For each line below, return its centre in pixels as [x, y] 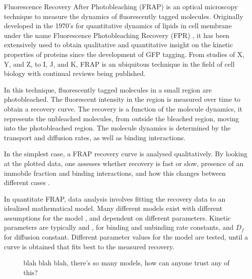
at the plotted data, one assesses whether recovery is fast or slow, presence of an [124, 163]
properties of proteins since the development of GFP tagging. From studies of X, [124, 54]
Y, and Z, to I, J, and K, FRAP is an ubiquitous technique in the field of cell [119, 64]
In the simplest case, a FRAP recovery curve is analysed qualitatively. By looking [126, 154]
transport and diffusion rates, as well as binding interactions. [95, 137]
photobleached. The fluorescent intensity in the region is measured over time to [122, 99]
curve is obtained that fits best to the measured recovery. [89, 246]
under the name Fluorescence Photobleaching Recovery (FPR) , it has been [117, 35]
